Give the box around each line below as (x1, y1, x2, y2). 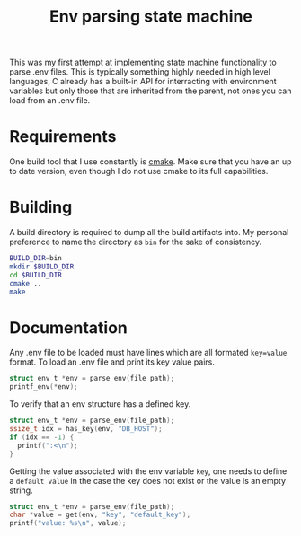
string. (9, 485, 33, 496)
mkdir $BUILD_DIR (9, 262, 75, 271)
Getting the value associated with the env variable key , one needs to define (9, 465, 288, 477)
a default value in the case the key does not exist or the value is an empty (9, 475, 286, 486)
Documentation (9, 317, 128, 338)
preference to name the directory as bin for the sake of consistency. (9, 236, 262, 248)
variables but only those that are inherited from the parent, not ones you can (9, 85, 292, 96)
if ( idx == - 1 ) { (9, 433, 75, 442)
